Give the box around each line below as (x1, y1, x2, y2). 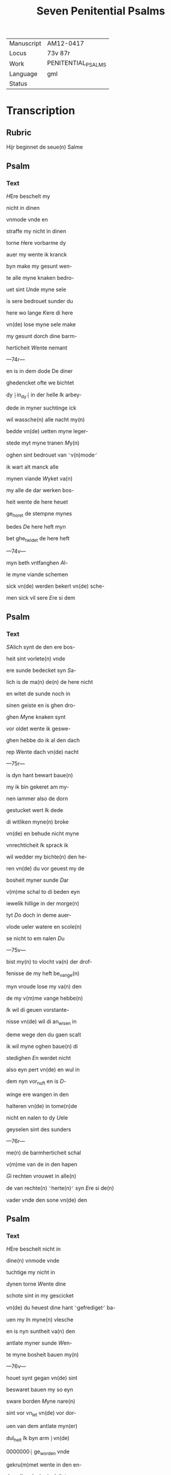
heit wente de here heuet (6, 498, 68, 505)
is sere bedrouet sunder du (6, 298, 73, 305)
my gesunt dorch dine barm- (6, 333, 77, 340)
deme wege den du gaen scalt (6, 1030, 82, 1038)
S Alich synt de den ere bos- (6, 644, 76, 651)
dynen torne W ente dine (6, 1280, 67, 1288)
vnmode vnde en (6, 216, 48, 223)
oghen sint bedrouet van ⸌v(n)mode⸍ (6, 451, 98, 458)
